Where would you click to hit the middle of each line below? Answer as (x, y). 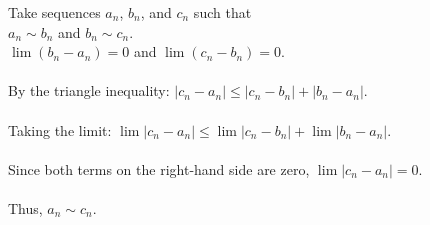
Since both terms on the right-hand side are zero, (159, 168)
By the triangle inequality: (89, 90)
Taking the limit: (60, 129)
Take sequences (54, 12)
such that (222, 12)
